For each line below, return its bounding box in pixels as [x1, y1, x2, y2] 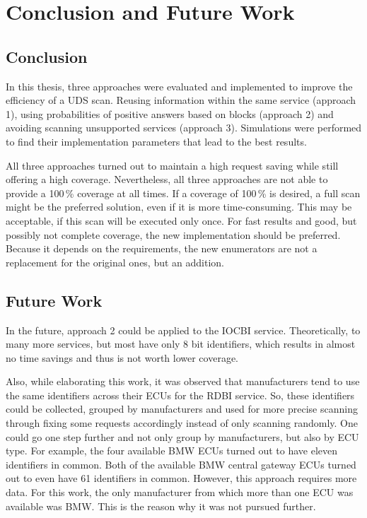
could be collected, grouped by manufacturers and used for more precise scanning [6, 401, 358, 416]
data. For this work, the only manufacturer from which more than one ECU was [6, 485, 354, 500]
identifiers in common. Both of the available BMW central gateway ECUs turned [6, 457, 356, 471]
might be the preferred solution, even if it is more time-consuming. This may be [6, 199, 352, 214]
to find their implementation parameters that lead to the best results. [6, 134, 307, 148]
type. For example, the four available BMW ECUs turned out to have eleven [6, 443, 337, 458]
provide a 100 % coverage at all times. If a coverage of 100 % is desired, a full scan [6, 185, 361, 200]
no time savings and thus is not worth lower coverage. [6, 350, 238, 365]
